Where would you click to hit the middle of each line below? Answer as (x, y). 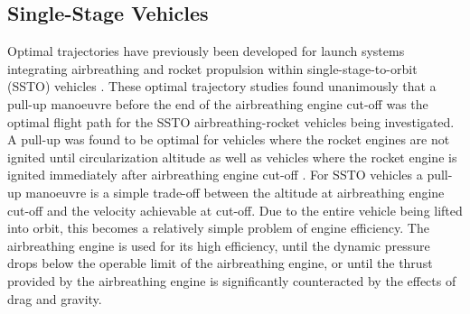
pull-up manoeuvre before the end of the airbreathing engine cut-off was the (218, 103)
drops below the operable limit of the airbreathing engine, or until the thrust (220, 263)
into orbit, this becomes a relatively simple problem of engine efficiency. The (218, 228)
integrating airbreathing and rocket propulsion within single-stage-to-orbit (212, 68)
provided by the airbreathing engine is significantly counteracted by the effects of (232, 280)
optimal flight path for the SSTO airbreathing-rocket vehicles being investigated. (231, 121)
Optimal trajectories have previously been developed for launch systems (206, 51)
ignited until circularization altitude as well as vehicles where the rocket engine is (232, 157)
